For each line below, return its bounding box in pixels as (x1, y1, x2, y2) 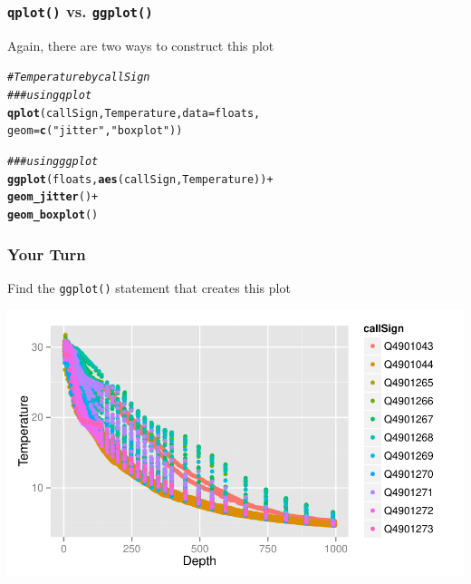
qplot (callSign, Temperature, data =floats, (7, 106, 261, 120)
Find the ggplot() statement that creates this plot (7, 277, 291, 297)
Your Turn (7, 242, 86, 265)
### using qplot (7, 89, 92, 102)
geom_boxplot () (7, 208, 99, 221)
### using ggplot (7, 155, 99, 168)
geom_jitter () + (7, 190, 99, 204)
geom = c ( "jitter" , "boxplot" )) (7, 124, 183, 138)
